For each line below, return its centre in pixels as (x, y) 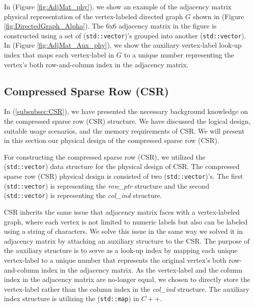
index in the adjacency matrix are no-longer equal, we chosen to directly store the (127, 279)
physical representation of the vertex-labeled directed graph (94, 16)
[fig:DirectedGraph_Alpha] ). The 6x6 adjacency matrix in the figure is (110, 26)
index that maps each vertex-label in (59, 55)
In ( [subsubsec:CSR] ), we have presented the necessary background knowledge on (126, 111)
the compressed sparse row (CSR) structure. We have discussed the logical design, (127, 121)
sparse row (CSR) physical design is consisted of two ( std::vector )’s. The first (124, 176)
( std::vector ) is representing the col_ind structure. (83, 195)
